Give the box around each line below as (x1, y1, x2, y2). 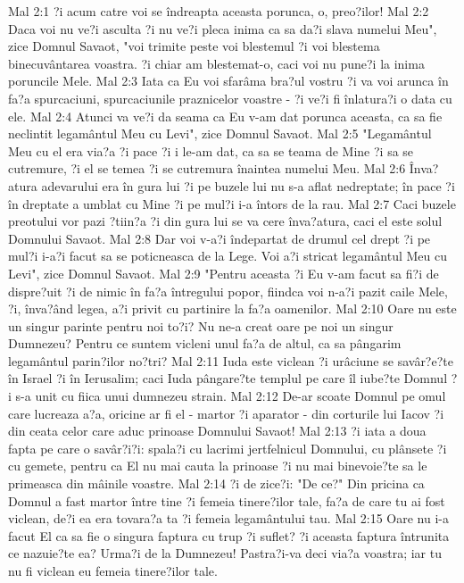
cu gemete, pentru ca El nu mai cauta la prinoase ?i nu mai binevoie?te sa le (8, 456, 427, 475)
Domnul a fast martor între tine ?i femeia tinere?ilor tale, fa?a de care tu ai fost (8, 491, 445, 510)
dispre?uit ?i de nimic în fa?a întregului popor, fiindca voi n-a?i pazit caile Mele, (8, 281, 448, 300)
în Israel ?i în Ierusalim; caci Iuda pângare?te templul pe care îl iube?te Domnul (8, 369, 448, 387)
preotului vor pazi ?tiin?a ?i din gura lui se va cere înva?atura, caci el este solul (8, 212, 443, 230)
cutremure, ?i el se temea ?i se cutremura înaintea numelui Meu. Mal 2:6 (8, 159, 406, 178)
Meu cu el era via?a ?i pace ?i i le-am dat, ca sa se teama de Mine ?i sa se (8, 141, 414, 160)
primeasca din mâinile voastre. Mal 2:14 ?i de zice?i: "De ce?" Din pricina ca (8, 474, 425, 493)
